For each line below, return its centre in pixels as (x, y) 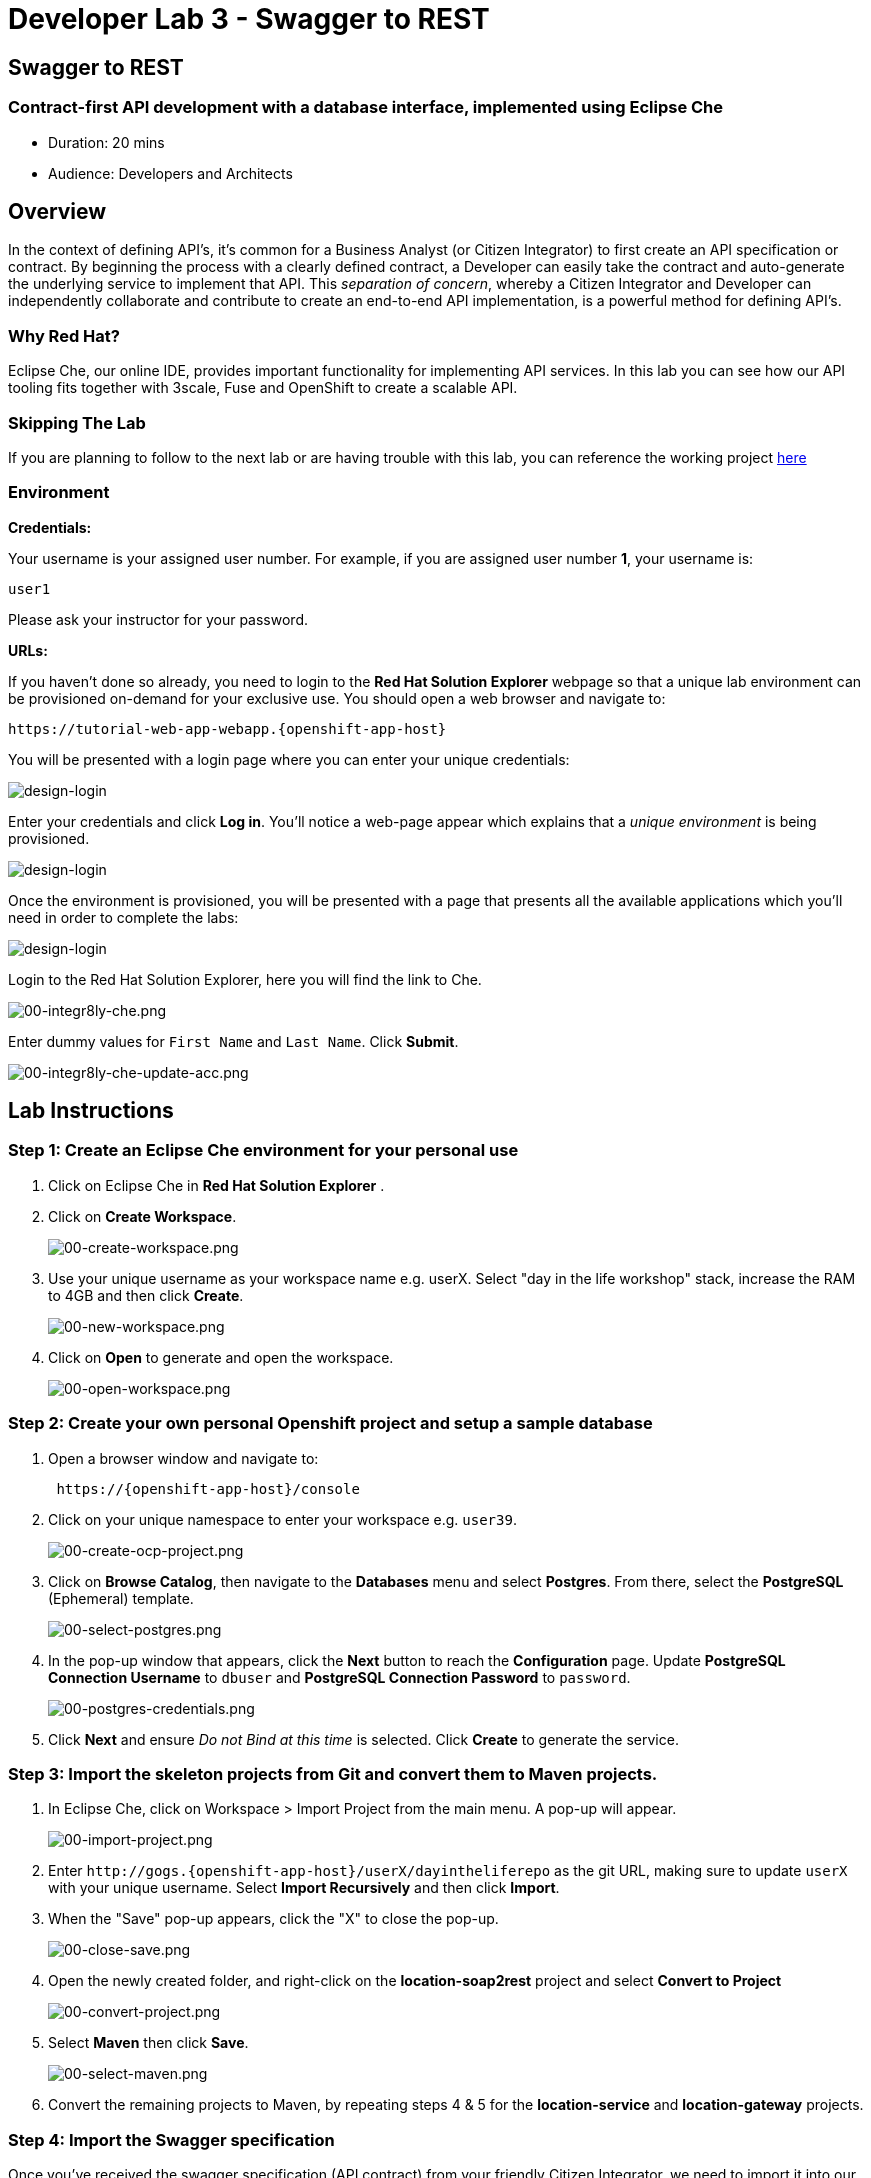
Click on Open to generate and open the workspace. (221, 1357)
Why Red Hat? (64, 335)
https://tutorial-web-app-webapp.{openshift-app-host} (227, 728)
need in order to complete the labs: (123, 917)
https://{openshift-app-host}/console (208, 1488)
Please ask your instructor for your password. (158, 619)
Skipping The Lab (77, 422)
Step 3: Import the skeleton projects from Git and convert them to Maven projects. (333, 1773)
